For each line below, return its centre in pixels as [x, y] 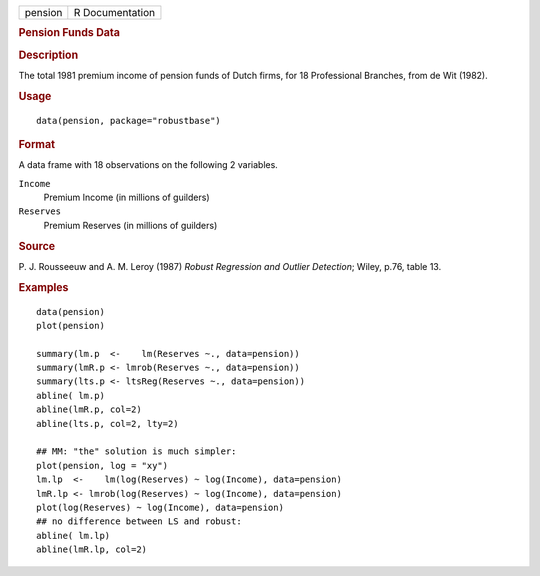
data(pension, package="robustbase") [129, 120]
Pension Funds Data [69, 33]
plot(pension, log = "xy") [102, 465]
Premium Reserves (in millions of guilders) [130, 225]
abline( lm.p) [70, 395]
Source [37, 246]
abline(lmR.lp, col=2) [92, 549]
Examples [43, 287]
